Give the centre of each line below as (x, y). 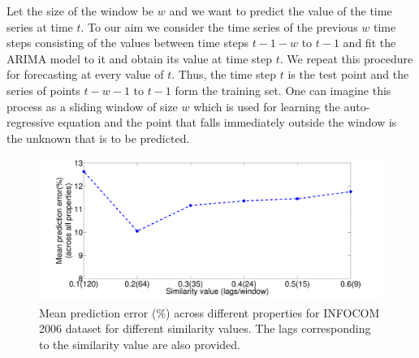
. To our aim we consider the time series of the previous (219, 26)
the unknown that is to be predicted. (98, 138)
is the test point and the (348, 74)
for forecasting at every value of (85, 74)
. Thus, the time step (224, 74)
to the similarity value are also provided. (140, 344)
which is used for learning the (267, 106)
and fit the (369, 43)
